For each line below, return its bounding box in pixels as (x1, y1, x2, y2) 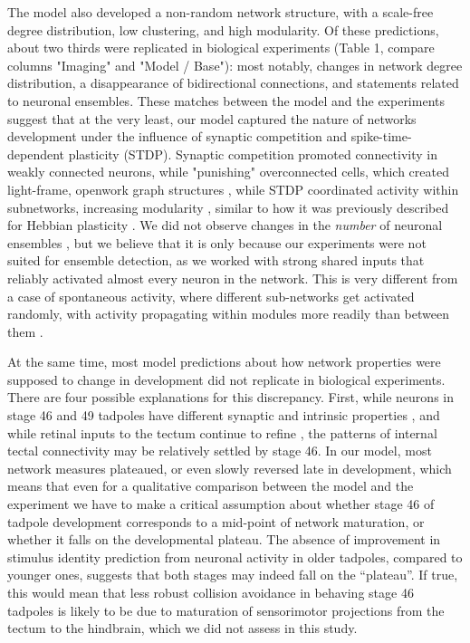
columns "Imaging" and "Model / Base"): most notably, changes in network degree (7, 55, 463, 74)
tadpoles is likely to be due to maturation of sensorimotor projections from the (7, 600, 445, 619)
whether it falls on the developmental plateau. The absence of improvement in (7, 530, 441, 549)
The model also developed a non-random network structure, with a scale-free (7, 3, 434, 21)
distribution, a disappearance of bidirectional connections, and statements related (7, 73, 459, 92)
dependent (7, 144, 65, 163)
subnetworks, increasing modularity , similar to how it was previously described (7, 197, 449, 216)
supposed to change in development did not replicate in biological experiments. (7, 369, 446, 389)
